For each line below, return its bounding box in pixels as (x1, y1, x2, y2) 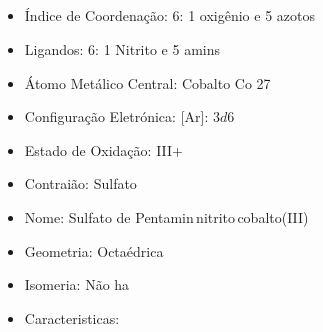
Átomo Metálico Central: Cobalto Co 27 (24, 72, 271, 93)
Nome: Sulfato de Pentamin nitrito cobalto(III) (24, 206, 309, 227)
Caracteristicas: (24, 307, 120, 328)
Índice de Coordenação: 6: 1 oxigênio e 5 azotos (24, 5, 315, 26)
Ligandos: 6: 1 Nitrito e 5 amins (24, 38, 221, 59)
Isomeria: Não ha (24, 274, 130, 295)
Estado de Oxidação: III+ (24, 139, 183, 160)
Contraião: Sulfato (24, 173, 137, 194)
